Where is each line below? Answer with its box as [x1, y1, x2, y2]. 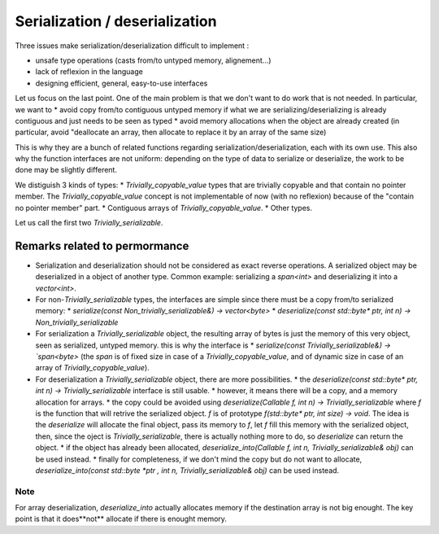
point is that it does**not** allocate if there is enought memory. [15, 514, 228, 524]
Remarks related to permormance [15, 239, 189, 252]
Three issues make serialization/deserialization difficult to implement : [15, 41, 250, 50]
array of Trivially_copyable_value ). [35, 363, 150, 373]
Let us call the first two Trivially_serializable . [15, 218, 163, 228]
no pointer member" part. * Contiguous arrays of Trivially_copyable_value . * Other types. [15, 203, 313, 212]
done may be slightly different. [15, 165, 118, 175]
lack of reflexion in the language [35, 67, 144, 77]
